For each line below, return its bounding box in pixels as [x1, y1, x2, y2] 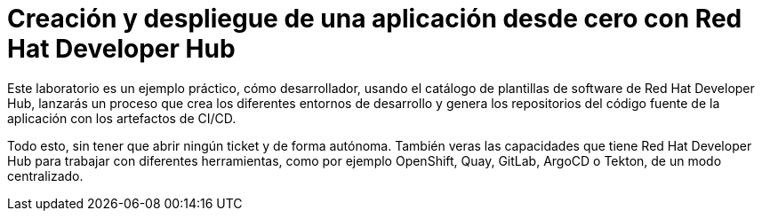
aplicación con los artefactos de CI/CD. [7, 110, 237, 126]
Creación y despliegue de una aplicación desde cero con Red [7, 4, 742, 34]
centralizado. [7, 167, 84, 183]
